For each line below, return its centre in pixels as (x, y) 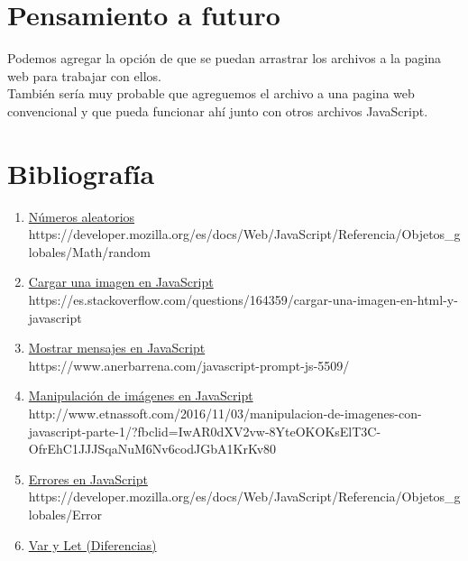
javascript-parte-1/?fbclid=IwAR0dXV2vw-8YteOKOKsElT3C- (205, 431)
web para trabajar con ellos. (84, 75)
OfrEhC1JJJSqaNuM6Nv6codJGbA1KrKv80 (152, 449)
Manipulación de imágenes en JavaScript (141, 395)
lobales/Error (65, 514)
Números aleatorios (82, 216)
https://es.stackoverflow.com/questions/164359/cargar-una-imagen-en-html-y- (243, 299)
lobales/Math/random (89, 251)
